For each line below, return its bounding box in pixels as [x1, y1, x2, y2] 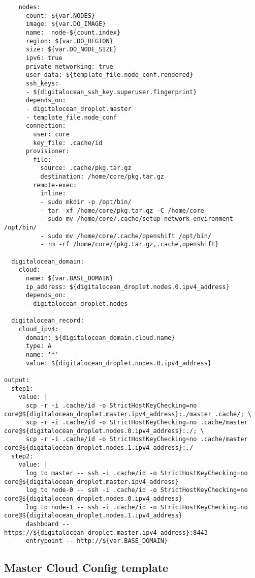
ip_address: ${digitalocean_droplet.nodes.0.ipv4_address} [25, 283, 230, 291]
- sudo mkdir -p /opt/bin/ [40, 198, 132, 206]
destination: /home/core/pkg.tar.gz [40, 173, 164, 181]
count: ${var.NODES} [25, 12, 95, 19]
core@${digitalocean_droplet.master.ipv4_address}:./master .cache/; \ [4, 410, 251, 418]
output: [4, 376, 30, 384]
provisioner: [25, 148, 70, 155]
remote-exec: [33, 181, 77, 189]
